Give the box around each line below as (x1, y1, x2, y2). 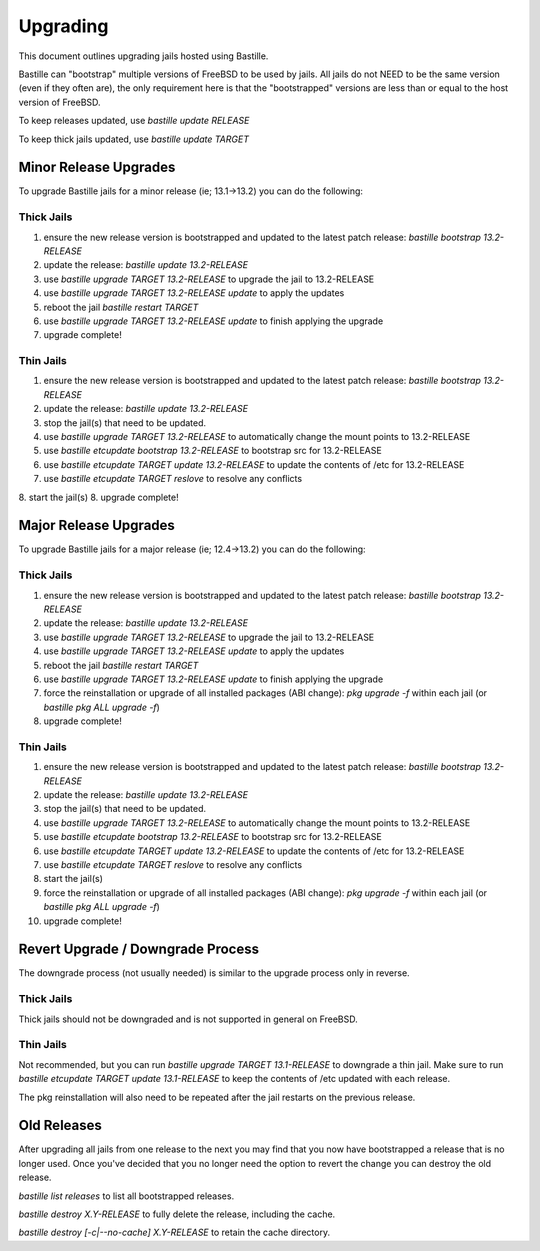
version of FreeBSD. (18, 96, 101, 108)
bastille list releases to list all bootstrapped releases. (18, 1190, 235, 1202)
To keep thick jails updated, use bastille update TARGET (18, 133, 250, 145)
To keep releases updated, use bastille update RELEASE (18, 115, 250, 127)
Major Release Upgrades (18, 517, 175, 534)
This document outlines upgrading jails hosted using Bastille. (18, 50, 269, 62)
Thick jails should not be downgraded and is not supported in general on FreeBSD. (18, 1013, 359, 1025)
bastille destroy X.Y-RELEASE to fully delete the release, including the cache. (18, 1208, 336, 1220)
